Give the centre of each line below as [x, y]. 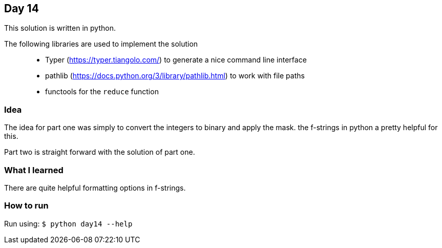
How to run [26, 206]
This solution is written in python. [60, 28]
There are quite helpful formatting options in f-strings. [95, 188]
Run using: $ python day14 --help [68, 223]
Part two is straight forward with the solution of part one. [100, 152]
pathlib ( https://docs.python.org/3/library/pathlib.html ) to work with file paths [175, 76]
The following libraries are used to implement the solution [101, 44]
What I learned [34, 170]
